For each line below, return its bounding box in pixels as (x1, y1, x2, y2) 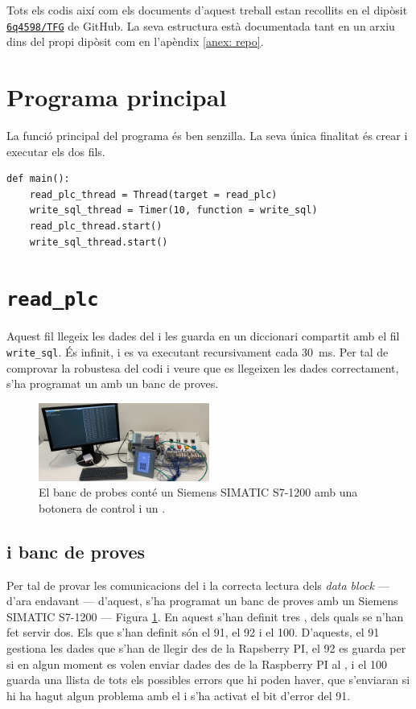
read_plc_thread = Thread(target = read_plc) (29, 188, 278, 200)
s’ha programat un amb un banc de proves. (6, 375, 219, 392)
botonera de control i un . (39, 499, 166, 516)
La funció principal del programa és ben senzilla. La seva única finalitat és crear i (6, 126, 408, 143)
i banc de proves (6, 538, 146, 563)
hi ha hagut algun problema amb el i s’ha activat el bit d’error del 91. (6, 686, 351, 703)
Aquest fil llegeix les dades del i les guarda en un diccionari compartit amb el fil (6, 328, 400, 344)
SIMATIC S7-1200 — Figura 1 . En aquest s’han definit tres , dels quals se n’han (6, 608, 404, 624)
